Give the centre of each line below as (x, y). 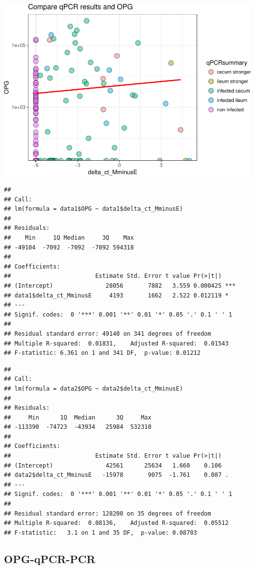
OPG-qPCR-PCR (50, 558)
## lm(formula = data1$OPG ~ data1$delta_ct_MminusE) (94, 209)
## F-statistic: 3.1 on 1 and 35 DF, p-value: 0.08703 (101, 532)
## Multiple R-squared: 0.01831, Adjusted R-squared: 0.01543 (116, 343)
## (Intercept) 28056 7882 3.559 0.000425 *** (120, 285)
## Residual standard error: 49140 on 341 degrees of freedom (108, 334)
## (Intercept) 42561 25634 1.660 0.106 (113, 465)
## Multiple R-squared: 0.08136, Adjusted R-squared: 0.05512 (116, 523)
